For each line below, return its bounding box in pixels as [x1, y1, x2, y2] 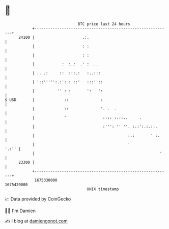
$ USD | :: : [5, 97, 103, 103]
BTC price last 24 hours [77, 21, 130, 27]
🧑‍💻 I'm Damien [5, 208, 36, 214]
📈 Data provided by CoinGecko [5, 196, 71, 202]
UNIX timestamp [87, 186, 119, 192]
